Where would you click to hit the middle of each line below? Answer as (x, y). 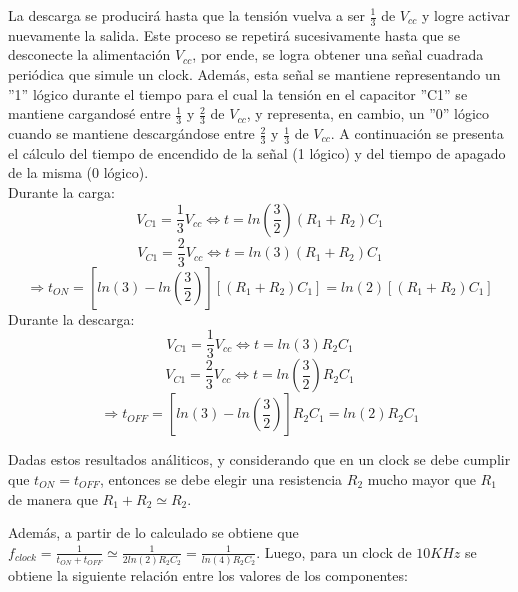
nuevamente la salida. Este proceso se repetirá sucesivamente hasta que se (234, 34)
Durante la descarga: (71, 318)
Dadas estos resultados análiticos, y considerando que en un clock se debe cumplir (259, 459)
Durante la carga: (61, 192)
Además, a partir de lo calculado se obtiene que (153, 532)
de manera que (53, 498)
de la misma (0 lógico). (78, 172)
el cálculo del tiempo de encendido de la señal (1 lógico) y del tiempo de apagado (257, 152)
